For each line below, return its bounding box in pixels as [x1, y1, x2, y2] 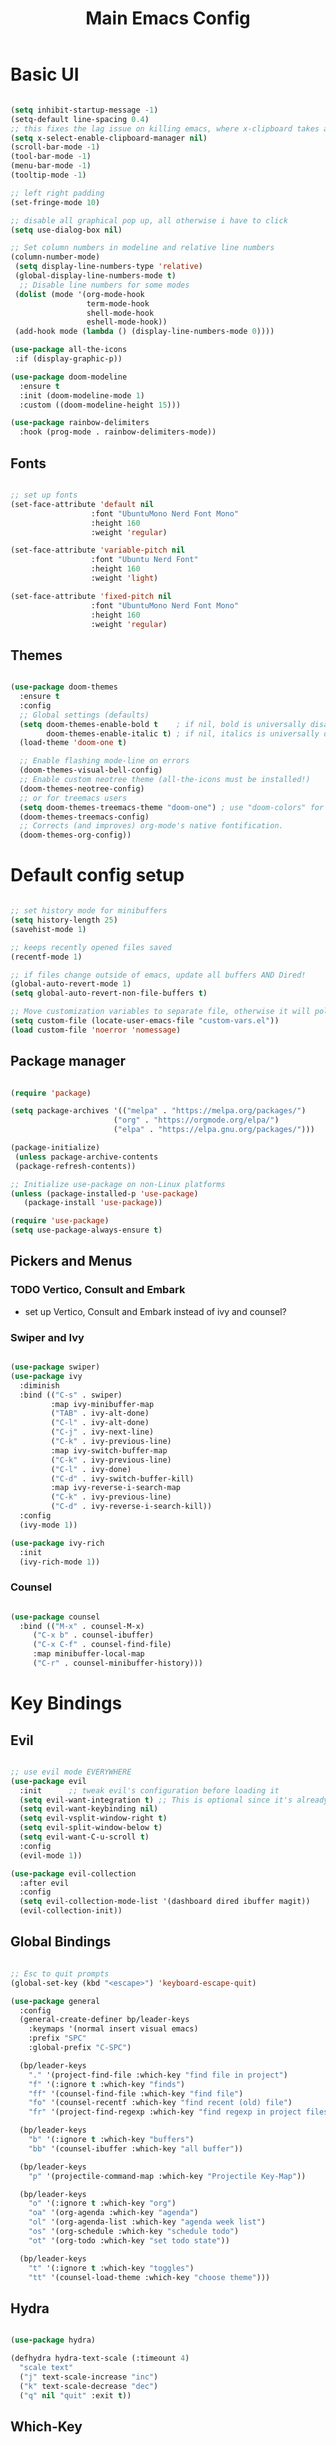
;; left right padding [10, 188, 105, 198]
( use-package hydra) [10, 2335, 97, 2346]
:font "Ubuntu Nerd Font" [90, 555, 199, 565]
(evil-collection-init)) [19, 1906, 123, 1916]
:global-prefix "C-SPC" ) [28, 2043, 132, 2053]
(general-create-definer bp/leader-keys [19, 2015, 190, 2025]
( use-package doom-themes [10, 682, 118, 692]
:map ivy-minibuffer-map [50, 1399, 155, 1409]
